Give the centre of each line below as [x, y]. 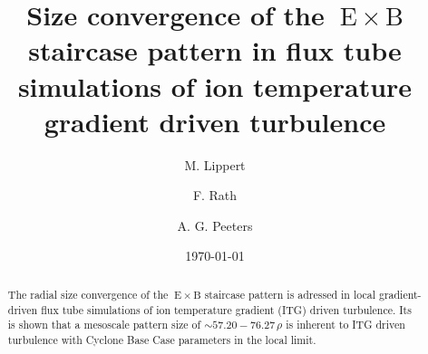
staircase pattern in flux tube [215, 50]
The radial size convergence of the [88, 294]
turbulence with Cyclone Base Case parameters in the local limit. [162, 339]
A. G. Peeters [215, 225]
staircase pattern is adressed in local [290, 294]
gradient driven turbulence [215, 121]
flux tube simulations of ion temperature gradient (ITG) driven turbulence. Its [226, 309]
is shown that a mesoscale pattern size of [104, 325]
